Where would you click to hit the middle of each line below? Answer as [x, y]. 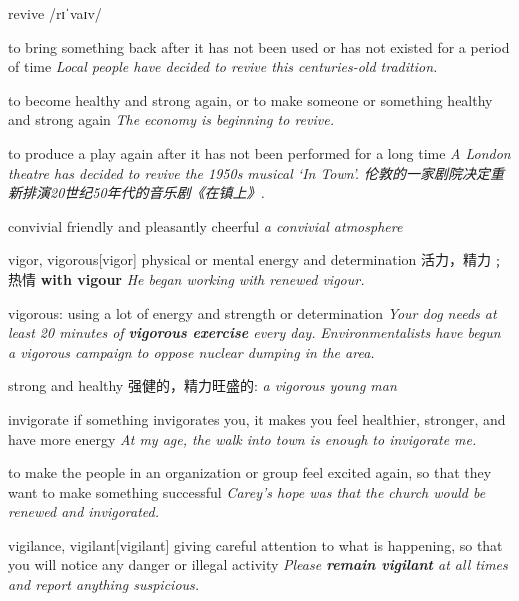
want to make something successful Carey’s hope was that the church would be [247, 491]
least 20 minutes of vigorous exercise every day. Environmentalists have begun [254, 332]
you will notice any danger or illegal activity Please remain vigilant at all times [258, 564]
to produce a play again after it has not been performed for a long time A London [259, 152]
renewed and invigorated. [83, 511]
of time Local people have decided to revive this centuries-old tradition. [223, 66]
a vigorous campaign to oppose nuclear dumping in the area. [191, 351]
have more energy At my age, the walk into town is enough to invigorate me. [242, 438]
